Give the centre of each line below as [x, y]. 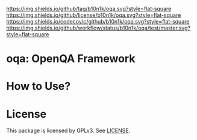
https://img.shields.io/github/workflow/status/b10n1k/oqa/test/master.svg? [98, 28]
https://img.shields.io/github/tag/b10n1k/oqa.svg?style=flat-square [89, 9]
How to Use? [39, 86]
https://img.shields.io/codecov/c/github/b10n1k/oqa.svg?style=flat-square [98, 21]
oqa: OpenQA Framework [71, 59]
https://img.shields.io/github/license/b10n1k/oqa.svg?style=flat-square [94, 15]
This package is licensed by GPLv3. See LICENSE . [68, 131]
